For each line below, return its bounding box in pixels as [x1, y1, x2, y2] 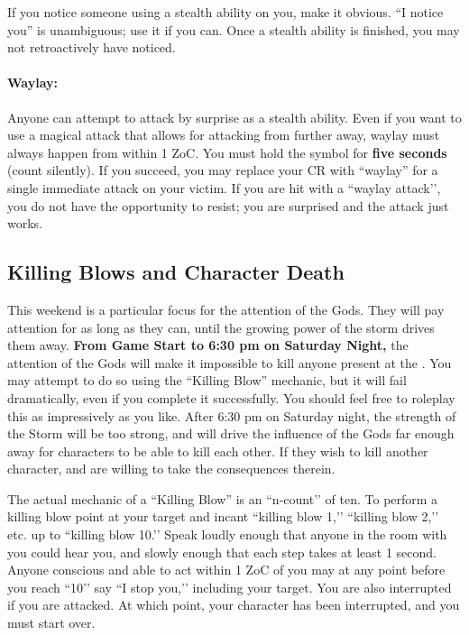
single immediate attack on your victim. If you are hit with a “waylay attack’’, [7, 178, 441, 197]
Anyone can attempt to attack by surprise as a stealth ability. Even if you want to [7, 107, 462, 126]
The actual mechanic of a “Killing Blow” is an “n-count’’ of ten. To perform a [7, 489, 438, 508]
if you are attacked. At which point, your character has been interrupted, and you [7, 595, 460, 614]
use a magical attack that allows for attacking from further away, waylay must [7, 125, 440, 144]
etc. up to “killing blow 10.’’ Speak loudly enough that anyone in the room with [7, 525, 447, 544]
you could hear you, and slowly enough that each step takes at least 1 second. [7, 542, 437, 561]
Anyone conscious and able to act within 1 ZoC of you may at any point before [7, 560, 446, 579]
